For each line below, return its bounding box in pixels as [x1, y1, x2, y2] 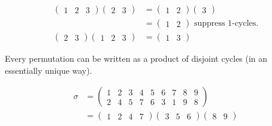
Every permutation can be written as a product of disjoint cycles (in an [5, 52, 268, 65]
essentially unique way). [5, 64, 92, 76]
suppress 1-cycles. [194, 19, 259, 28]
